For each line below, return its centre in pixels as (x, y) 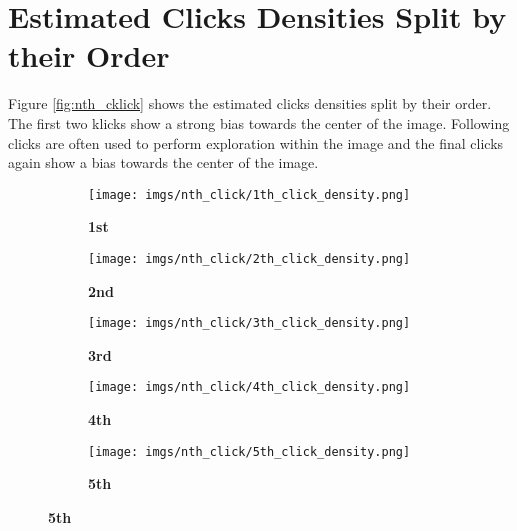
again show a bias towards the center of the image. (163, 162)
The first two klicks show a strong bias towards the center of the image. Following (259, 122)
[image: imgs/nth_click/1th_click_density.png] (249, 194)
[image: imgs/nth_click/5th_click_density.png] (249, 451)
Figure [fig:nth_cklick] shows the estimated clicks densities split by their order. (250, 103)
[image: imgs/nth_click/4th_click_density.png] (249, 387)
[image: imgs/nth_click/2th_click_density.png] (249, 258)
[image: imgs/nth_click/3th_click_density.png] (249, 323)
